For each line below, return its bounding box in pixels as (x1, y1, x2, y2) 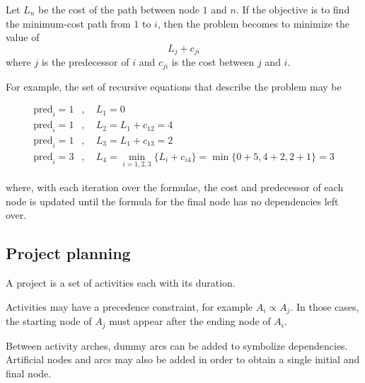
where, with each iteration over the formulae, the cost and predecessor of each (6, 180, 344, 195)
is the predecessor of (41, 55, 129, 69)
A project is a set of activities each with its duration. (6, 275, 236, 290)
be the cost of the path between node (37, 2, 199, 16)
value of (6, 30, 40, 45)
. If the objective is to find (236, 2, 350, 16)
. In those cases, (290, 299, 359, 314)
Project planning (6, 242, 131, 264)
